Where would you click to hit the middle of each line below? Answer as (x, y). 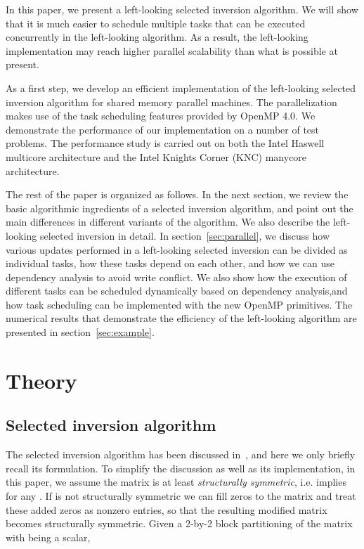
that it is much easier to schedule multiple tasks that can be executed (156, 23)
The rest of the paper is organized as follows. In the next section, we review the (177, 194)
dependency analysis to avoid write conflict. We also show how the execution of (176, 277)
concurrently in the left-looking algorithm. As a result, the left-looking (157, 37)
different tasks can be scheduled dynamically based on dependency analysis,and (177, 291)
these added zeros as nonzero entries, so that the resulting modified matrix (167, 509)
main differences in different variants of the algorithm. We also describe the (168, 222)
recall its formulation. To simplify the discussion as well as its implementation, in (181, 468)
